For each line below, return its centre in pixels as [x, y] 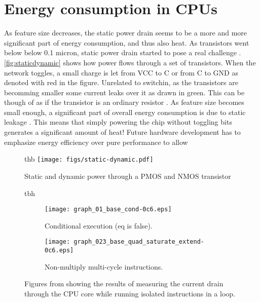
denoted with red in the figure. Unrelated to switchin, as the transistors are [121, 82]
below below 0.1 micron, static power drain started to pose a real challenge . [123, 52]
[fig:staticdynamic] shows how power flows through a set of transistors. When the [130, 62]
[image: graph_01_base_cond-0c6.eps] [108, 210]
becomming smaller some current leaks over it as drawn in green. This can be [124, 92]
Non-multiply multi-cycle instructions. [104, 266]
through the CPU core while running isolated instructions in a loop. [130, 293]
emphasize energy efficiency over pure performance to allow [96, 142]
